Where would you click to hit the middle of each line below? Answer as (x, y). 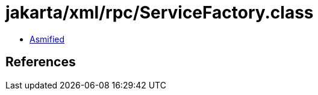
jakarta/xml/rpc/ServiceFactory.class (160, 13)
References (41, 62)
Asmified (47, 39)
